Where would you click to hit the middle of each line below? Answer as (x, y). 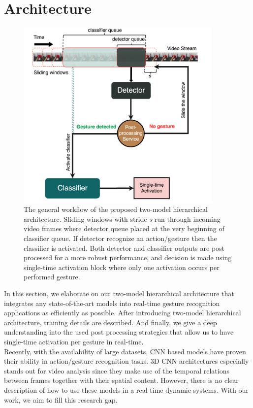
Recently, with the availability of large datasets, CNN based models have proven (125, 351)
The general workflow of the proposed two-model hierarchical (116, 209)
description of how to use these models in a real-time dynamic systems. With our (126, 390)
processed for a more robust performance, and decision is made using (128, 257)
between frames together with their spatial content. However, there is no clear (121, 380)
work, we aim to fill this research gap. (61, 399)
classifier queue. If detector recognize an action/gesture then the (120, 238)
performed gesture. (52, 277)
